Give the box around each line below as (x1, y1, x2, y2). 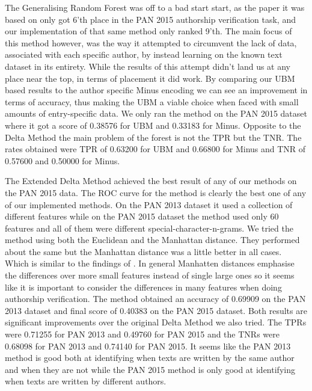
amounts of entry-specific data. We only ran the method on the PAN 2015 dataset (5, 107, 307, 120)
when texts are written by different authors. (5, 375, 167, 387)
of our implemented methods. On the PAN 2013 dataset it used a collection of (5, 198, 293, 211)
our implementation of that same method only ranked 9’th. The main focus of (5, 25, 292, 37)
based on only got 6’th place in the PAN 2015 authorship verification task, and (5, 13, 296, 25)
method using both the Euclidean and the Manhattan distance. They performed (5, 233, 300, 246)
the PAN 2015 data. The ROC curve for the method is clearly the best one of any (5, 186, 307, 199)
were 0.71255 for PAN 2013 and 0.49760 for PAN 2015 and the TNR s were (5, 328, 280, 340)
